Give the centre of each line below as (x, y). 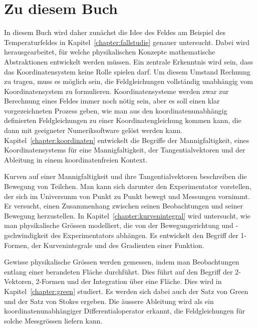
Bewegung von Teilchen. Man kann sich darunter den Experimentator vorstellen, (128, 186)
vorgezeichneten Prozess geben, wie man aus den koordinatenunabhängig (116, 110)
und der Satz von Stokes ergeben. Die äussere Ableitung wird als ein (109, 301)
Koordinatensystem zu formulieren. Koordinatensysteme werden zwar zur (116, 91)
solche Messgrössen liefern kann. (53, 320)
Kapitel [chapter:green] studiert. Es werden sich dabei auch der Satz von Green (126, 291)
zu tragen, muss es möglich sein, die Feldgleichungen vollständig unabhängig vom (128, 81)
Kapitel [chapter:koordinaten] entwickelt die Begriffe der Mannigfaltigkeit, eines (127, 140)
